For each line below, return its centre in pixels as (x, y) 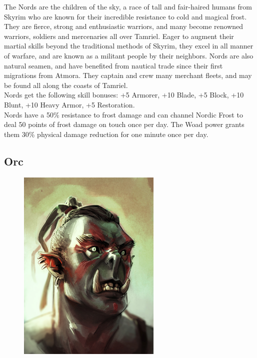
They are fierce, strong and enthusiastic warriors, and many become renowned (124, 26)
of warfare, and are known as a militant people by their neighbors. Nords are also (129, 55)
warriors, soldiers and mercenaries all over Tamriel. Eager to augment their (119, 36)
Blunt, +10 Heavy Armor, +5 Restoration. (69, 104)
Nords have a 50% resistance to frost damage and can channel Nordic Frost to (123, 114)
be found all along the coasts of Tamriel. (66, 85)
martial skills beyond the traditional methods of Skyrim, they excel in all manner (129, 46)
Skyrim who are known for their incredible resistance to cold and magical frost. (125, 16)
